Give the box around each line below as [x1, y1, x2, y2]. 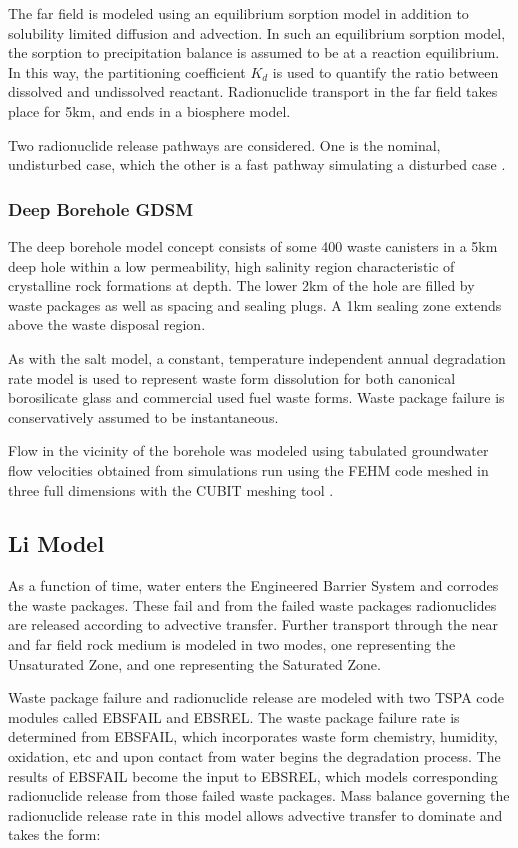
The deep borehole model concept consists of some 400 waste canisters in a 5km [8, 235, 498, 256]
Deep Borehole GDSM [8, 196, 194, 221]
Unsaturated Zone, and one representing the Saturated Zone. [8, 653, 381, 674]
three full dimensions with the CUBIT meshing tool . [8, 479, 334, 500]
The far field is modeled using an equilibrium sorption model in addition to [8, 3, 469, 23]
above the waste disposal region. [8, 314, 206, 335]
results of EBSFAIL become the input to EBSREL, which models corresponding [8, 765, 498, 786]
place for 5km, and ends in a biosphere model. [8, 100, 291, 121]
